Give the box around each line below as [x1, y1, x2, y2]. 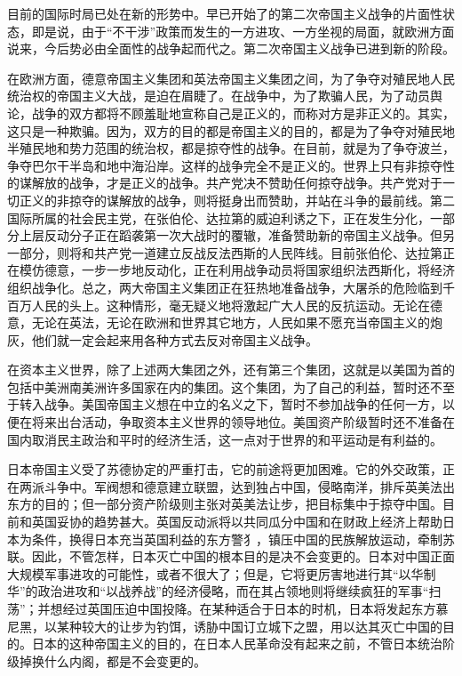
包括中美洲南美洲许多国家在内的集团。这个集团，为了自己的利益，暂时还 [7, 377, 430, 396]
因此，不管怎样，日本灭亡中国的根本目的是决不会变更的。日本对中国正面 [31, 547, 455, 566]
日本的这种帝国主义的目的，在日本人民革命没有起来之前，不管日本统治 [31, 634, 442, 653]
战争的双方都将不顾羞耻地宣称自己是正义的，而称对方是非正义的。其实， [31, 103, 455, 122]
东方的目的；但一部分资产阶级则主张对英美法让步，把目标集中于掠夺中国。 [7, 495, 442, 513]
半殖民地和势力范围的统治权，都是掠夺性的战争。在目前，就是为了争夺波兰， [7, 139, 455, 157]
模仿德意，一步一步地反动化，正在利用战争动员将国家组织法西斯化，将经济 [19, 261, 455, 279]
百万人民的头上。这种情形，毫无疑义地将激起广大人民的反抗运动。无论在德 [7, 295, 442, 314]
